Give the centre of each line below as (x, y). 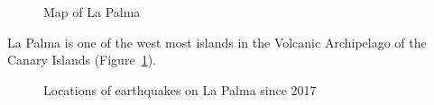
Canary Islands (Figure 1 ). (82, 60)
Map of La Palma (92, 12)
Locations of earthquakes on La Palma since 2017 (180, 89)
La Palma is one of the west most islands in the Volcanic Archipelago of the (217, 42)
